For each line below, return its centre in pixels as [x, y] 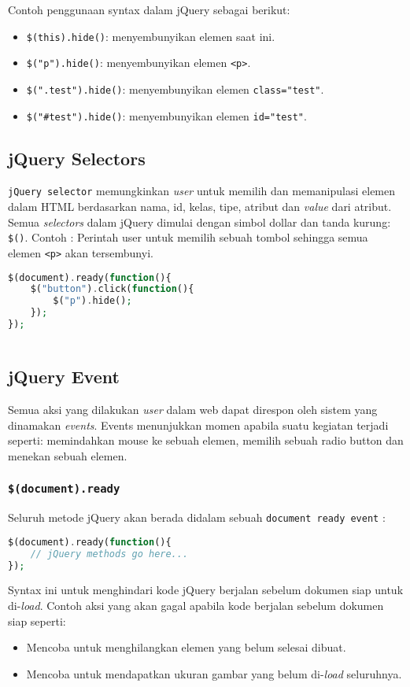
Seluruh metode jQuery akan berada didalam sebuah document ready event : [197, 517]
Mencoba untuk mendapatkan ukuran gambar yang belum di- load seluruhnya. [214, 673]
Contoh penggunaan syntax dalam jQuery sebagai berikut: [149, 9]
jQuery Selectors [77, 158]
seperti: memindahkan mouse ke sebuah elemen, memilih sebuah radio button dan [206, 440]
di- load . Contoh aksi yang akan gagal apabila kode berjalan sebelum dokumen [196, 606]
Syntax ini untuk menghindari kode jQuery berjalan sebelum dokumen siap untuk [206, 590]
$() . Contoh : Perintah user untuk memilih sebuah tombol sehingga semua [188, 237]
